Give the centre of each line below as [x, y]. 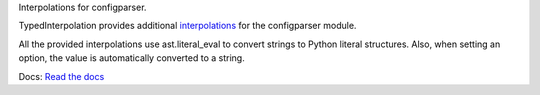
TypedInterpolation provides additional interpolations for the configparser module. [187, 26]
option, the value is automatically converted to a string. [131, 58]
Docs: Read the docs [61, 76]
